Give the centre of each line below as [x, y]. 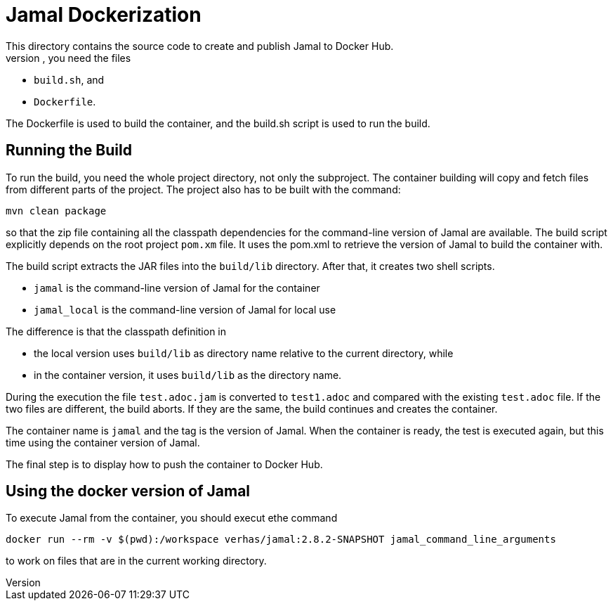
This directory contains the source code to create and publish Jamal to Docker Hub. [200, 46]
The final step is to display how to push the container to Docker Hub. [164, 464]
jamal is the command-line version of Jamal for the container [177, 288]
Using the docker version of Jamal [128, 491]
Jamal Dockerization [104, 15]
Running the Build [69, 150]
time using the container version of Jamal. [103, 442]
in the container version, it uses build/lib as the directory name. [188, 375]
